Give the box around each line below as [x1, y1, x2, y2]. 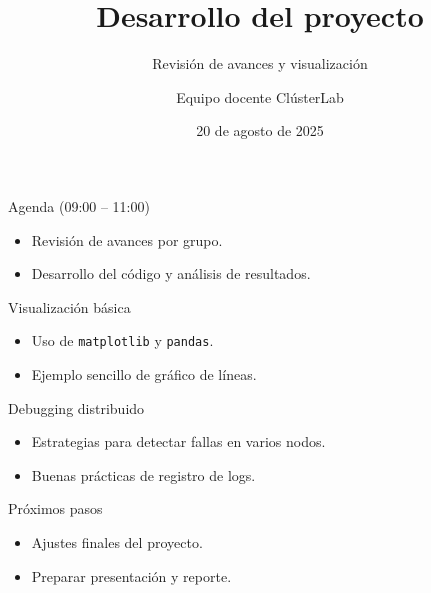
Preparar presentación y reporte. [31, 565, 232, 586]
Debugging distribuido [8, 397, 145, 418]
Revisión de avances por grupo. [31, 229, 223, 250]
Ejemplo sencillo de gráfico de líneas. [31, 363, 257, 384]
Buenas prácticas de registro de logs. [31, 464, 256, 485]
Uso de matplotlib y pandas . [31, 330, 214, 351]
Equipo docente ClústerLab [176, 86, 344, 107]
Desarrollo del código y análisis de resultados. [31, 263, 311, 284]
